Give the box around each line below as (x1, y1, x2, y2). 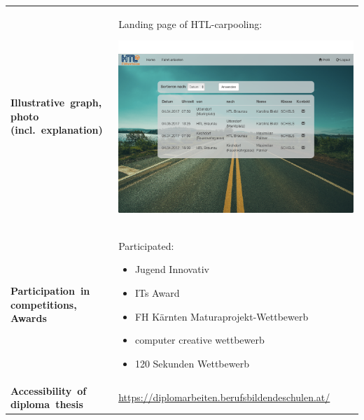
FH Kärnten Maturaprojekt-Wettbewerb (134, 309, 309, 323)
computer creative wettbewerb (134, 332, 265, 347)
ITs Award (134, 286, 180, 300)
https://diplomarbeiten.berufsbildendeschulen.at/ (118, 390, 330, 405)
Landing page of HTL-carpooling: (118, 16, 262, 31)
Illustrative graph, (10, 95, 102, 110)
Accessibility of (10, 383, 87, 398)
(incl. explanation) (10, 122, 103, 137)
